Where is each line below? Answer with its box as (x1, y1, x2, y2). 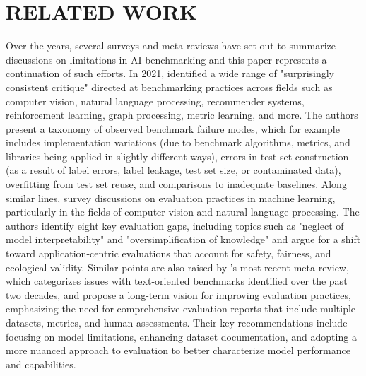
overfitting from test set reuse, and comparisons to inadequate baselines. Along (6, 177, 347, 192)
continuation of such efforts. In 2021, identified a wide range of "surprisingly (6, 66, 335, 81)
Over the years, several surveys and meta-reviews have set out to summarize (6, 38, 336, 53)
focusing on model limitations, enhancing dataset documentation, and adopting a (6, 329, 357, 343)
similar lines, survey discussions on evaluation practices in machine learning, (6, 190, 336, 205)
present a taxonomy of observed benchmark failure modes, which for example (6, 121, 340, 136)
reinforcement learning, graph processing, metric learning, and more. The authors (6, 107, 358, 122)
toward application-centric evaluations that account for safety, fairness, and (6, 246, 331, 261)
